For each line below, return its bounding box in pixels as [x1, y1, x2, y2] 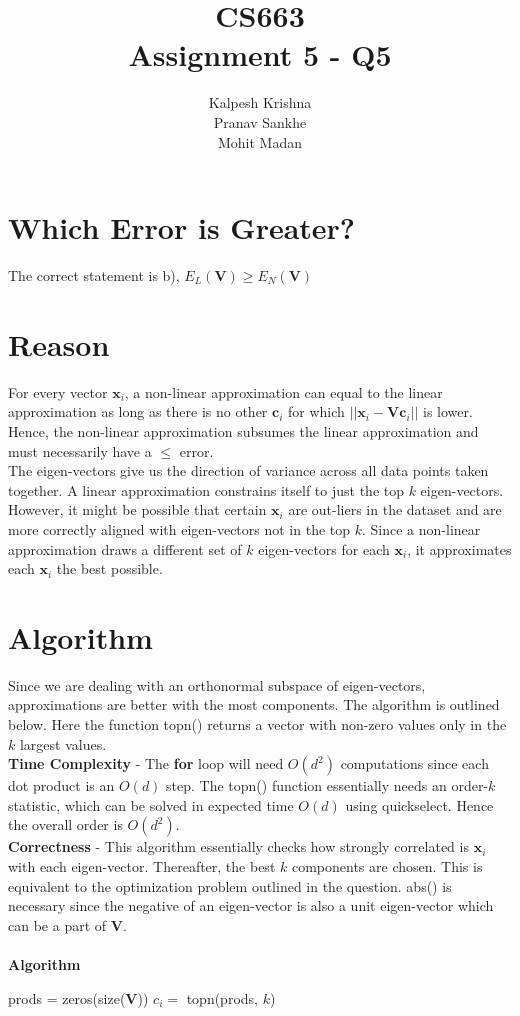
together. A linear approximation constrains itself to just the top [8, 479, 404, 500]
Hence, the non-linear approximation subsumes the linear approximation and [8, 420, 479, 441]
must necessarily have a [8, 440, 152, 461]
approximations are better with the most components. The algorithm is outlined [8, 694, 500, 715]
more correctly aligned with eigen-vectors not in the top [8, 518, 351, 539]
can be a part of [8, 914, 107, 935]
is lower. [423, 401, 473, 422]
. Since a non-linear [362, 518, 481, 539]
